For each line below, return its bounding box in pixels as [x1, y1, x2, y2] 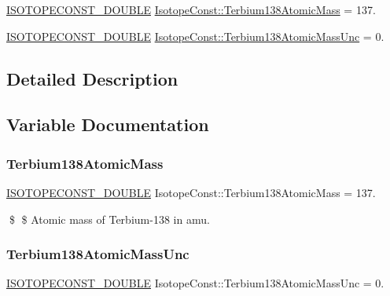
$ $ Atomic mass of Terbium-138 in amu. [9, 210, 210, 227]
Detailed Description [6, 66, 178, 90]
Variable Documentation [6, 112, 209, 137]
